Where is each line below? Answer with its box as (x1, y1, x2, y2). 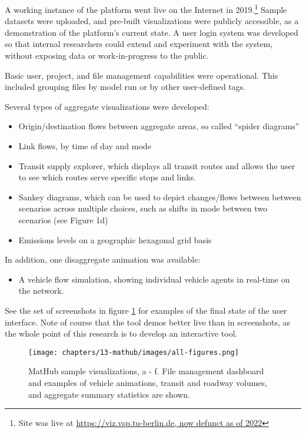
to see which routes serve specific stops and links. (18, 171, 196, 183)
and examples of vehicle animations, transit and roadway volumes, (28, 376, 267, 388)
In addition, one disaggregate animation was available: (5, 253, 201, 266)
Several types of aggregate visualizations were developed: (5, 100, 209, 112)
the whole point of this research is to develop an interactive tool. (5, 327, 238, 340)
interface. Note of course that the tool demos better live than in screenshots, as (5, 315, 291, 328)
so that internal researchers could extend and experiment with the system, (5, 38, 273, 50)
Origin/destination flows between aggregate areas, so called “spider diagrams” (18, 120, 300, 132)
